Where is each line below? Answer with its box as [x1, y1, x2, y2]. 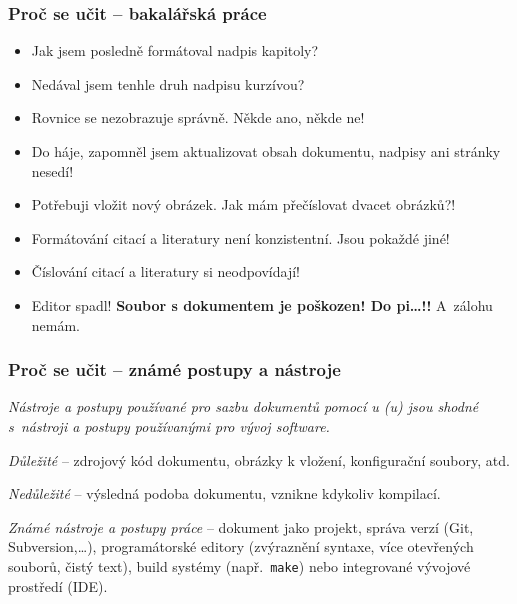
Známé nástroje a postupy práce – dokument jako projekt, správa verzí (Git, [8, 516, 474, 537]
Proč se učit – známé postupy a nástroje [8, 357, 341, 382]
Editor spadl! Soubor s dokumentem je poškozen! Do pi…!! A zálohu [31, 294, 493, 315]
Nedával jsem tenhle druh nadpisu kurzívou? [31, 73, 305, 94]
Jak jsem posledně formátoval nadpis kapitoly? [31, 40, 319, 61]
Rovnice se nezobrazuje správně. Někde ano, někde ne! [31, 107, 365, 128]
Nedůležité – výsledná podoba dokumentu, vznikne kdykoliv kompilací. [8, 483, 441, 504]
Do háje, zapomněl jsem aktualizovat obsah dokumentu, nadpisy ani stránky [31, 141, 501, 161]
